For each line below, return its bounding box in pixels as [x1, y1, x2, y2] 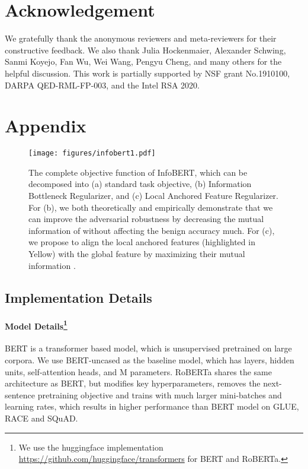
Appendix [5, 113, 86, 138]
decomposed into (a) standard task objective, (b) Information [28, 178, 252, 190]
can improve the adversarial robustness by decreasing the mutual [28, 213, 264, 225]
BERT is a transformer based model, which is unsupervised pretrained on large [5, 342, 292, 354]
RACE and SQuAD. [5, 412, 78, 424]
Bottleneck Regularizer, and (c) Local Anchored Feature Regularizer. [28, 189, 278, 202]
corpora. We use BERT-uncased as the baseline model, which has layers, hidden [5, 354, 294, 366]
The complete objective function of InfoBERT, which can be [28, 166, 248, 178]
